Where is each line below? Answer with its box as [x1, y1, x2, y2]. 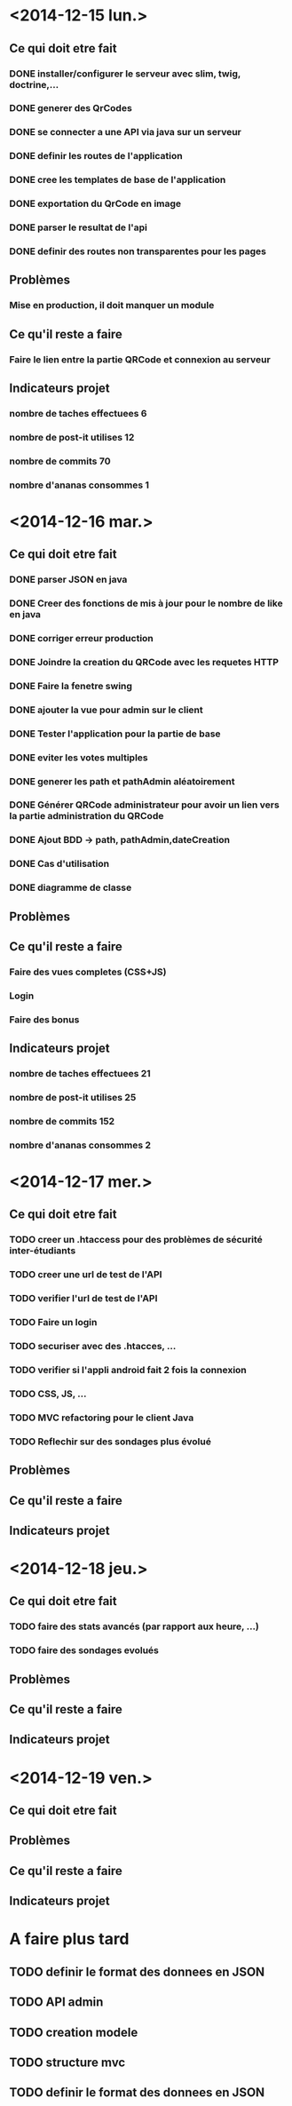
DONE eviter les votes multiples [9, 751, 148, 764]
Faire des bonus [9, 1013, 80, 1026]
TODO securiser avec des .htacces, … [9, 1340, 177, 1353]
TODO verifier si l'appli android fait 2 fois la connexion [9, 1363, 247, 1376]
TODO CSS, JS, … [9, 1387, 87, 1400]
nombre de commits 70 [9, 455, 111, 467]
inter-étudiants [9, 1244, 76, 1257]
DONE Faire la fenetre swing [9, 679, 133, 692]
